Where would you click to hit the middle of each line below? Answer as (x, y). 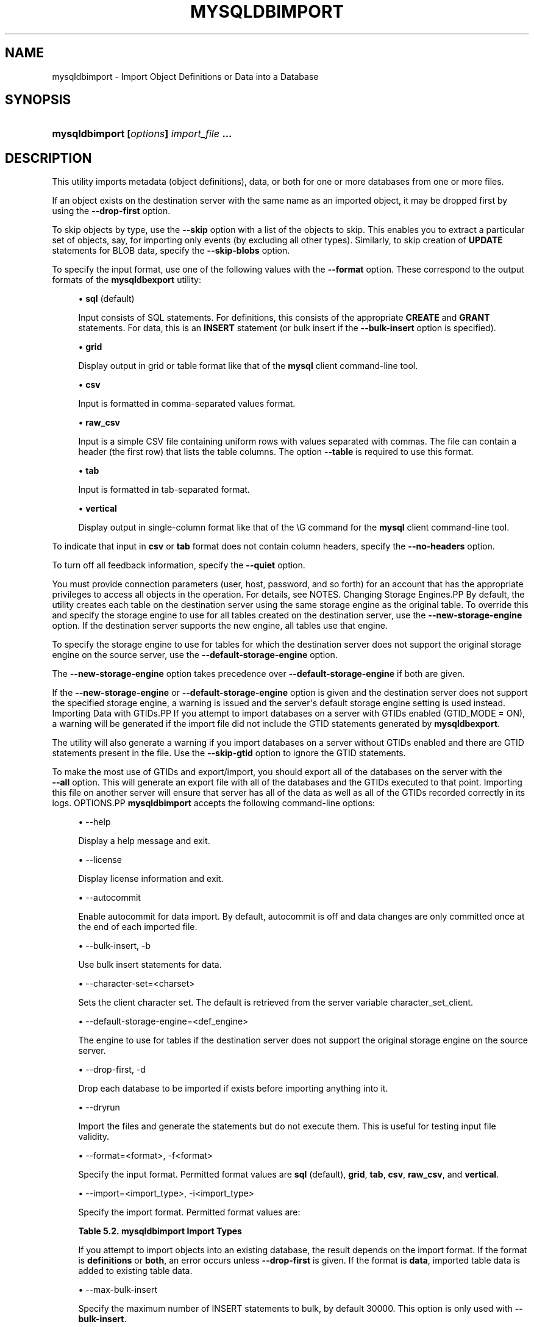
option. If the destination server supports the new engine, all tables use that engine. (220, 626)
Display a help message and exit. (144, 841)
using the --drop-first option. (111, 211)
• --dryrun (99, 1107)
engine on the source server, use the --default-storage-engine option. (195, 655)
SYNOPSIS (38, 100)
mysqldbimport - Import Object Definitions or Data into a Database (185, 76)
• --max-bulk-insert (118, 1290)
